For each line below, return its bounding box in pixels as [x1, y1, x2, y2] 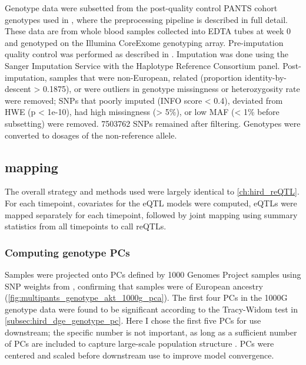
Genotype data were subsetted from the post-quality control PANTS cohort [5, 2, 278, 14]
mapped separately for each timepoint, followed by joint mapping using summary [5, 208, 298, 221]
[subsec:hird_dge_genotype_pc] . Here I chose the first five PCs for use [5, 314, 261, 327]
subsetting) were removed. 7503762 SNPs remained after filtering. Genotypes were [5, 117, 301, 129]
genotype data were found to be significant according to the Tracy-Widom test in [5, 302, 298, 315]
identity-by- [244, 71, 287, 83]
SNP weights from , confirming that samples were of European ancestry [5, 279, 263, 292]
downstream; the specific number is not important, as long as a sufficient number [5, 325, 297, 338]
